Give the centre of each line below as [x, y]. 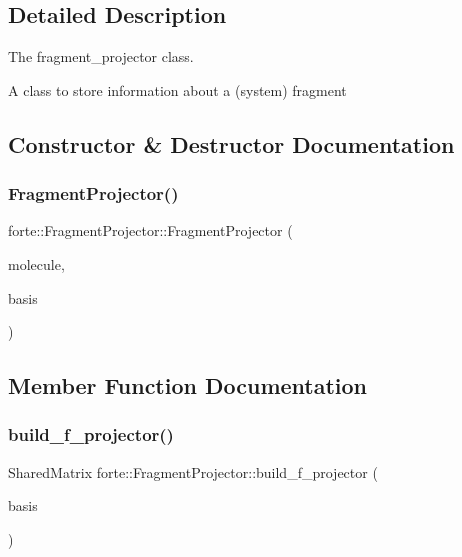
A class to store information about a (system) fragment [177, 89]
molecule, [36, 263]
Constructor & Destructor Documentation [231, 143]
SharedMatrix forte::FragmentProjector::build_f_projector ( [193, 471]
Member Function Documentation [188, 385]
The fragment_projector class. [101, 56]
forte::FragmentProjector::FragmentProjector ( [150, 230]
